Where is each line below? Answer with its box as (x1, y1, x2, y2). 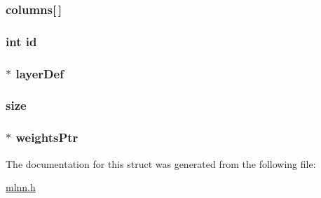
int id (6, 32, 37, 50)
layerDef (15, 64, 64, 82)
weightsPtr (15, 129, 78, 146)
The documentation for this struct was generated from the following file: (6, 156, 316, 171)
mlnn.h (6, 180, 36, 195)
